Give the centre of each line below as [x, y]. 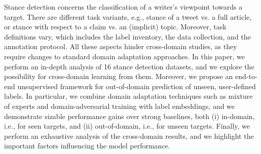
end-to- [246, 76]
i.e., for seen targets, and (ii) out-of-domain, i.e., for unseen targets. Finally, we [127, 126]
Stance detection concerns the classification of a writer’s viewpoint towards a [123, 7]
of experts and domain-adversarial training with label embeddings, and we [120, 106]
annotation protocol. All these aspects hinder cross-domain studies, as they [121, 46]
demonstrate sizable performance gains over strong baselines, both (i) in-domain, [129, 116]
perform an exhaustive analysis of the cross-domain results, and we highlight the [129, 136]
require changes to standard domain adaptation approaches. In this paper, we [124, 56]
